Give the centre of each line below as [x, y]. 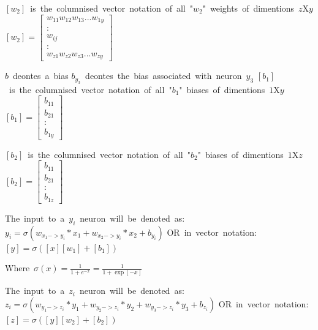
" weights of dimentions [248, 8]
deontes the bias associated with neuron [164, 76]
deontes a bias [41, 76]
